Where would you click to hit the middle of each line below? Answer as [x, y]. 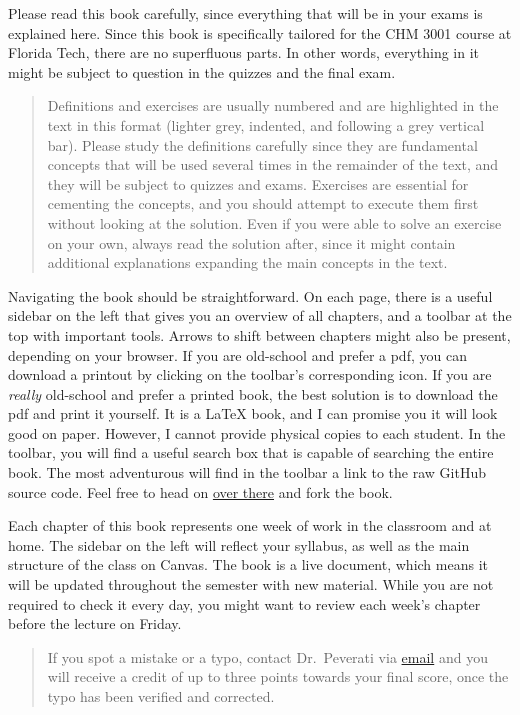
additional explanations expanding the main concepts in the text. [247, 262]
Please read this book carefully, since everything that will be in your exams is [245, 13]
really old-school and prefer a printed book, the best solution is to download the [253, 393]
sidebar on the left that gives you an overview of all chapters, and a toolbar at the [260, 315]
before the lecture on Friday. [95, 623]
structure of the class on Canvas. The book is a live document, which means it [248, 564]
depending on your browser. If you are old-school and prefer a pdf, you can [237, 354]
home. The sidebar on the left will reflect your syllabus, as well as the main [239, 544]
